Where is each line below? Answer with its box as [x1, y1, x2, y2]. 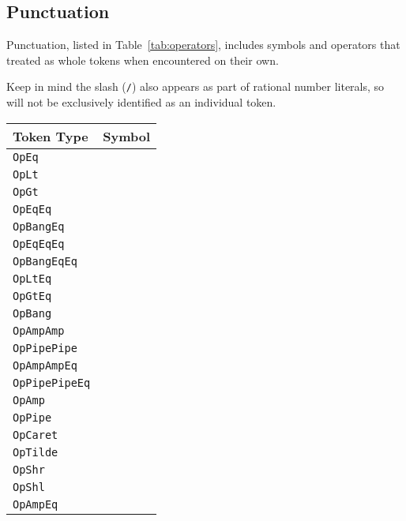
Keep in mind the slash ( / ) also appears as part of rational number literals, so [6, 78, 385, 95]
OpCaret [13, 428, 58, 441]
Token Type [13, 126, 88, 145]
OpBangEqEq [13, 254, 77, 268]
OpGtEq [13, 289, 52, 302]
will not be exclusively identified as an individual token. [6, 94, 276, 111]
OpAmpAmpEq [13, 358, 77, 372]
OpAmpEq [13, 497, 58, 511]
